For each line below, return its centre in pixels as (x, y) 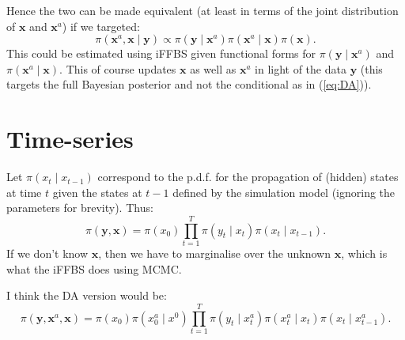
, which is (364, 253)
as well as (213, 68)
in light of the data (301, 68)
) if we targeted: (101, 26)
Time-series (70, 139)
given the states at (97, 192)
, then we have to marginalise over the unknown (214, 253)
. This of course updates (118, 68)
